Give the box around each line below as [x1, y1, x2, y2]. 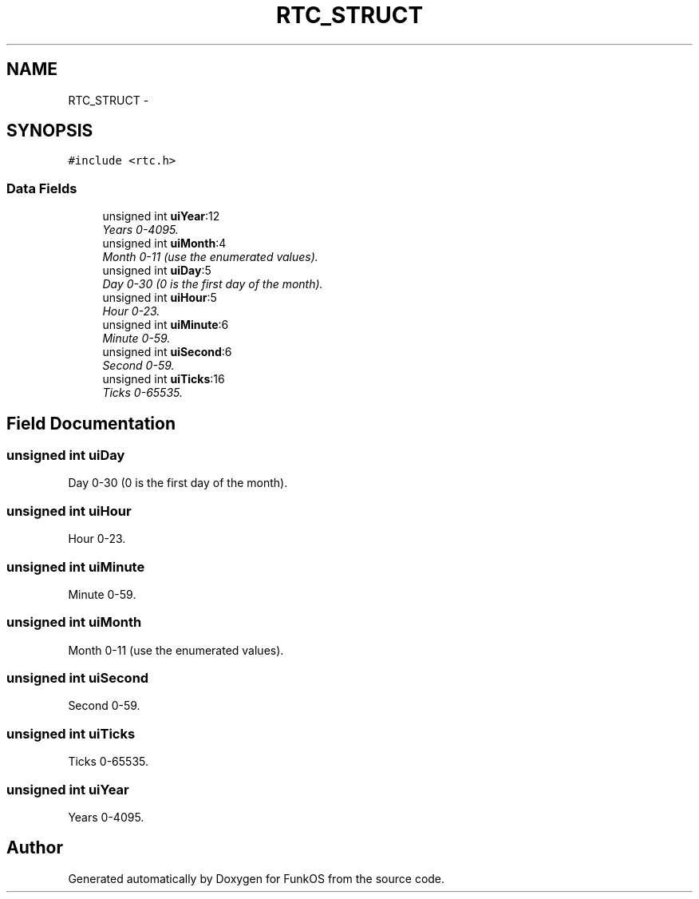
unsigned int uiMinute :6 [102, 318, 229, 332]
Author [6, 838, 63, 858]
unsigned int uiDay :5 [102, 263, 211, 278]
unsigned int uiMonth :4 [102, 236, 227, 251]
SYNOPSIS [6, 121, 93, 141]
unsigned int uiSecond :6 [102, 345, 232, 359]
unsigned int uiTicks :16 [102, 372, 225, 386]
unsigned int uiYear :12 [102, 209, 220, 224]
